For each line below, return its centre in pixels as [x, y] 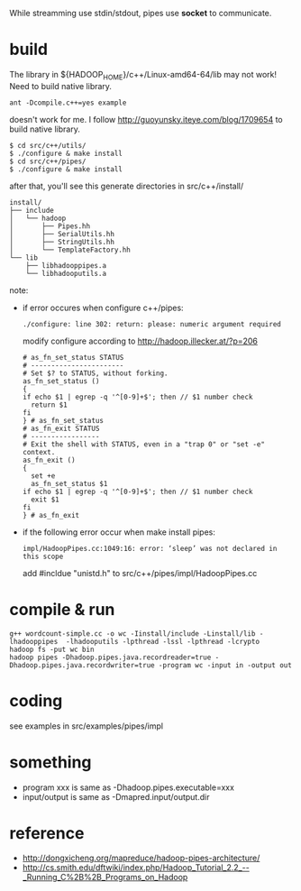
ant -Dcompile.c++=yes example [68, 103]
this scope [43, 556]
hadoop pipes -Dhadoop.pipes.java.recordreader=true [110, 657]
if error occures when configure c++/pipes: [103, 308]
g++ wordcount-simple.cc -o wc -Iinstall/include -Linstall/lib [132, 634]
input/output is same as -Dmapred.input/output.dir [116, 796]
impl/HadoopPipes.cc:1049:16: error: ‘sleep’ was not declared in [150, 548]
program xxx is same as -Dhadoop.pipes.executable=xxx [128, 787]
